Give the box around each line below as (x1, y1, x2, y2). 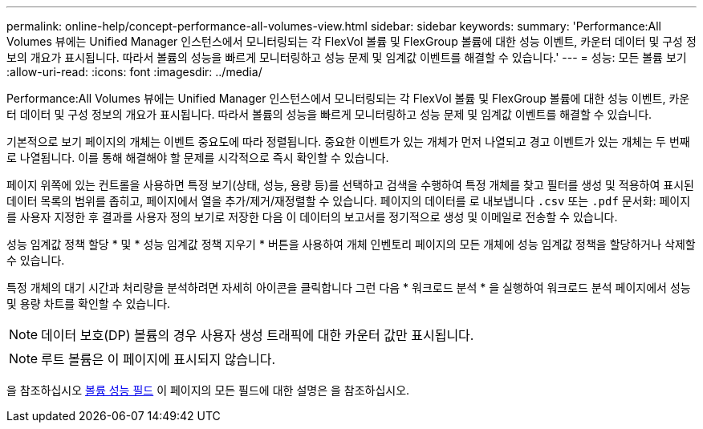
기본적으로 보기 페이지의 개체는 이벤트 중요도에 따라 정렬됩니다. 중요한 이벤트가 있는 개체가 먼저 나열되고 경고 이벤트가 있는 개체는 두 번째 (6, 135, 690, 148)
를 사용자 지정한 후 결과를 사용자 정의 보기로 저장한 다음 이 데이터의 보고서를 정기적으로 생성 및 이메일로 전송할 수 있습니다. (6, 210, 618, 224)
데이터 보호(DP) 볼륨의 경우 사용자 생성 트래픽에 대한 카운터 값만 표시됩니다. (41, 327, 474, 343)
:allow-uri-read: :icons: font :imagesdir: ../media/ (6, 65, 262, 79)
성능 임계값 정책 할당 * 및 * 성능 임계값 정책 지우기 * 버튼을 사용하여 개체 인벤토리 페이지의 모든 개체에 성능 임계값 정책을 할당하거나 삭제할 (6, 237, 696, 251)
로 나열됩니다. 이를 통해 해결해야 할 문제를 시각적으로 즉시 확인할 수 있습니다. (6, 151, 389, 164)
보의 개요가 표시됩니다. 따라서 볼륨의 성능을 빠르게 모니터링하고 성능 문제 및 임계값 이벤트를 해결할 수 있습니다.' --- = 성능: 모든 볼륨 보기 (6, 51, 687, 64)
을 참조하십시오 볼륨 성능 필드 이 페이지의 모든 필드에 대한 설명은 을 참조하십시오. (6, 383, 410, 397)
